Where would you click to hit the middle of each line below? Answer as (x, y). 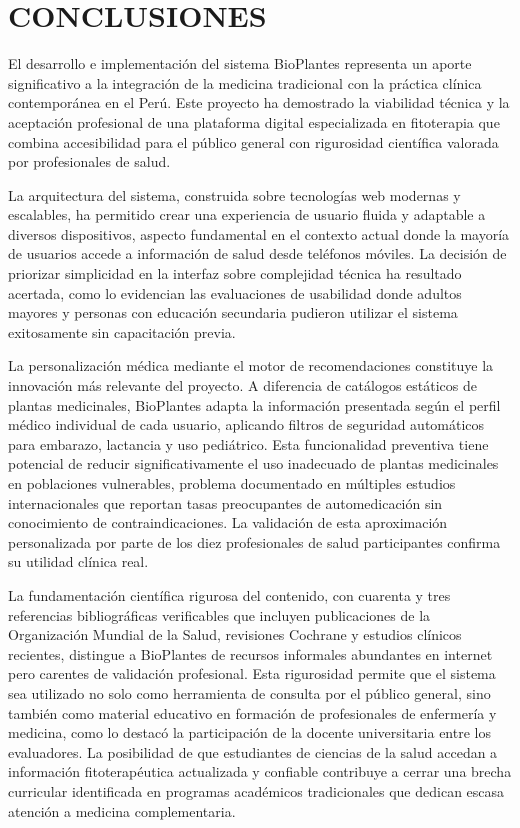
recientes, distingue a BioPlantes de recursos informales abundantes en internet (250, 653)
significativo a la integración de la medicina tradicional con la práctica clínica (245, 82)
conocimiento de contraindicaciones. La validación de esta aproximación (228, 522)
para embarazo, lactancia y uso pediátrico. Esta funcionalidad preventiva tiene (248, 443)
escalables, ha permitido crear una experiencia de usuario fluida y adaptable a (247, 214)
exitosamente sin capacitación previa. (122, 331)
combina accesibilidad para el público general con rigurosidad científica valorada (253, 141)
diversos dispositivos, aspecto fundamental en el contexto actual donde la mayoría (259, 233)
